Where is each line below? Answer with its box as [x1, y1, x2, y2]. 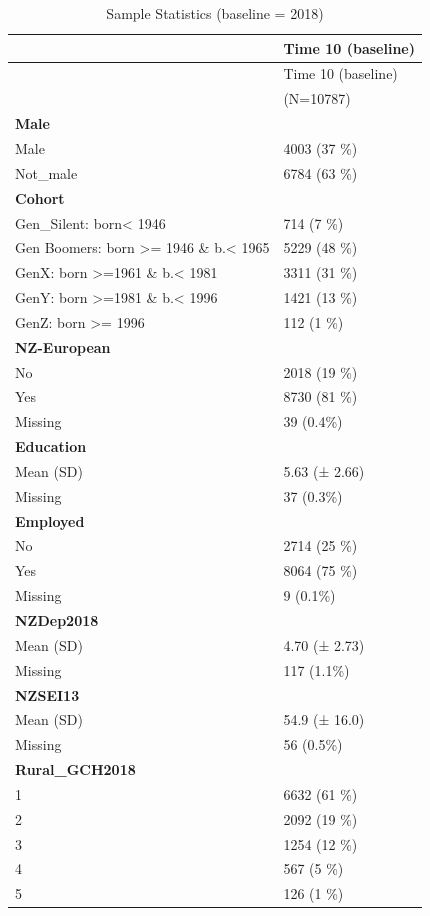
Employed [15, 510, 85, 531]
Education [15, 436, 87, 457]
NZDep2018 [15, 610, 99, 630]
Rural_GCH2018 [15, 759, 136, 780]
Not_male [15, 162, 78, 183]
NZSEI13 [15, 684, 80, 705]
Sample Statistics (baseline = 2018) [106, 3, 324, 23]
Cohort [15, 187, 65, 208]
